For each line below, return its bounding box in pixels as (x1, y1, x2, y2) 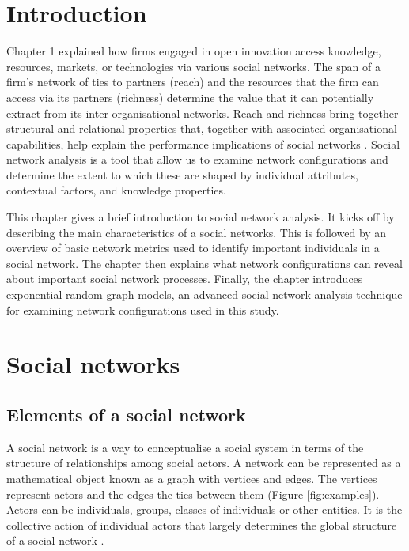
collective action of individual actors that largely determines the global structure (6, 516, 397, 533)
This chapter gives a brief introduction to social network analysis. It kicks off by (6, 209, 395, 225)
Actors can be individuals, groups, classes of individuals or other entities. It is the (6, 501, 403, 518)
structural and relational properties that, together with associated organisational (6, 120, 397, 137)
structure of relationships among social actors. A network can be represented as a (6, 455, 401, 471)
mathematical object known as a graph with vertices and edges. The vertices (6, 470, 377, 486)
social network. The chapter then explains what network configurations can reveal (6, 255, 403, 271)
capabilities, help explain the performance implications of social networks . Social (6, 135, 400, 152)
